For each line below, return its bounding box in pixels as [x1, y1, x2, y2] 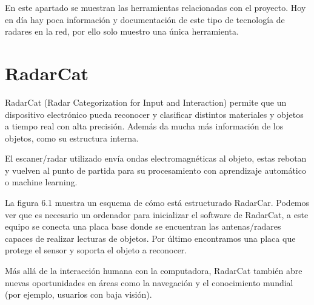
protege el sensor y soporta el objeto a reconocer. [5, 244, 187, 256]
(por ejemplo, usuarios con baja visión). [5, 288, 152, 301]
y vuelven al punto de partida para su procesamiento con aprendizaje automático [5, 163, 306, 176]
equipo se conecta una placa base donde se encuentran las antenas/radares [5, 220, 281, 233]
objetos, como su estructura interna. [5, 131, 139, 144]
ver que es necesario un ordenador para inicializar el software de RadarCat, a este [5, 208, 309, 221]
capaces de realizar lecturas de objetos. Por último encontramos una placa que [5, 231, 296, 244]
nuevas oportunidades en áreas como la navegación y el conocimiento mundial [5, 276, 293, 289]
